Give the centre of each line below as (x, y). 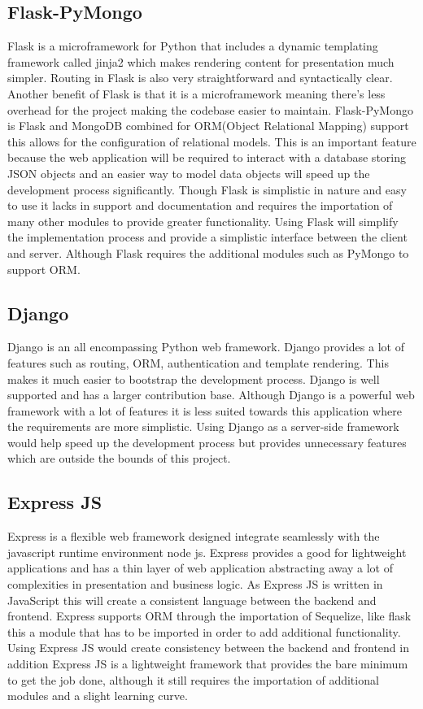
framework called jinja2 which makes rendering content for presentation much (201, 61)
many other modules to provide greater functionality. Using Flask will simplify (203, 221)
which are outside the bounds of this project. (119, 458)
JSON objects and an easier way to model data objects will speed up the (189, 173)
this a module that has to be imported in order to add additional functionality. (204, 631)
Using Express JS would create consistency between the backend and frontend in (208, 648)
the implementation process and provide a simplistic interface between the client (207, 237)
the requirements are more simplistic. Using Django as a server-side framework (203, 426)
